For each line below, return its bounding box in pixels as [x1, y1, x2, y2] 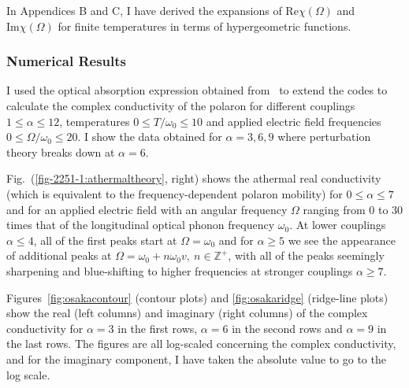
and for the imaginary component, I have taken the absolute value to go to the [6, 350, 386, 367]
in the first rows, [117, 320, 198, 336]
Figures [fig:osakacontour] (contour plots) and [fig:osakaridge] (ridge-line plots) [6, 289, 389, 305]
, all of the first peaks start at [33, 231, 177, 248]
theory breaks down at [6, 143, 115, 160]
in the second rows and [232, 320, 343, 336]
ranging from [303, 201, 366, 217]
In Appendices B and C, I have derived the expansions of [6, 2, 282, 18]
